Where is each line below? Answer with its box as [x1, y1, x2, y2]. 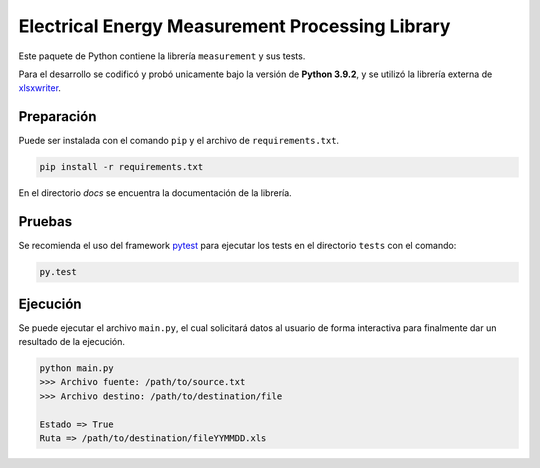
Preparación [18, 108, 97, 125]
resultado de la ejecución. [18, 335, 125, 347]
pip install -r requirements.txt [39, 161, 204, 173]
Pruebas [18, 213, 73, 230]
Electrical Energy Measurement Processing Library [18, 15, 451, 37]
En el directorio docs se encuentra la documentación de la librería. [18, 187, 292, 199]
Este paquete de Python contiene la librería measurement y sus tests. [18, 50, 306, 62]
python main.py [39, 362, 114, 374]
